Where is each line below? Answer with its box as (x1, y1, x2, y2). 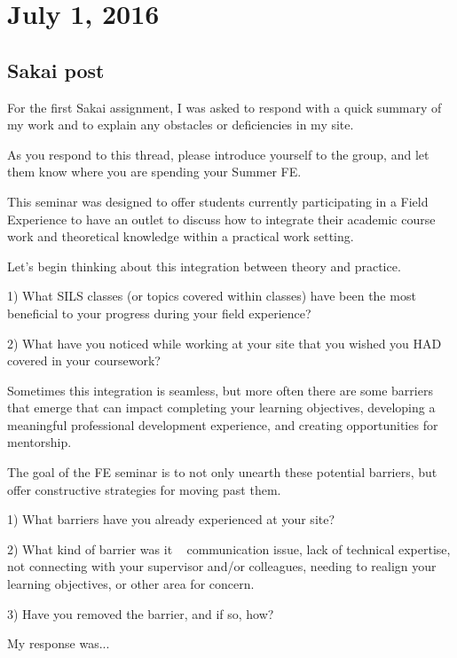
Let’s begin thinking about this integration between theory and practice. (7, 256, 401, 275)
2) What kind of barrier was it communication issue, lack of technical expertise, (7, 539, 451, 558)
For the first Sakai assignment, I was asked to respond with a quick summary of (7, 98, 442, 116)
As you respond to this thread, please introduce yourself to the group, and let (7, 145, 429, 163)
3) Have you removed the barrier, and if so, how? (7, 604, 274, 623)
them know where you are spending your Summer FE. (7, 162, 302, 181)
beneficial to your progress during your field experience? (7, 303, 311, 322)
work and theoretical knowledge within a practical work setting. (7, 227, 354, 246)
